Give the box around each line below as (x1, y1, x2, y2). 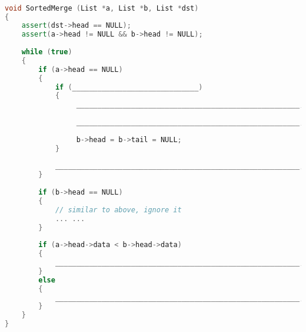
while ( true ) (21, 48, 72, 57)
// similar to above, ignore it (55, 205, 182, 214)
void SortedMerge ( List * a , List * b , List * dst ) (5, 4, 199, 12)
